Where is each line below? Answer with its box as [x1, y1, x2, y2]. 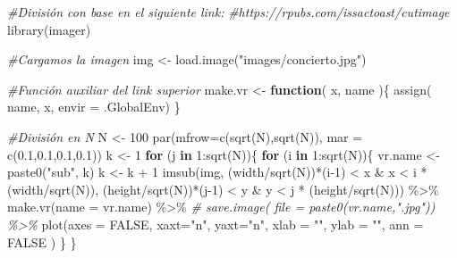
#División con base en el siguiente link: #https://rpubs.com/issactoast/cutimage [7, 3, 450, 21]
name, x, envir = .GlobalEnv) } [7, 97, 181, 116]
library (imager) [7, 20, 91, 38]
